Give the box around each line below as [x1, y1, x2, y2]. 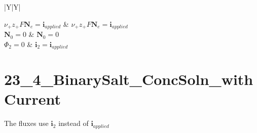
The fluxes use [4, 118, 49, 128]
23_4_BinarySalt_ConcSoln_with [4, 69, 253, 90]
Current [4, 88, 61, 109]
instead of [58, 118, 89, 128]
